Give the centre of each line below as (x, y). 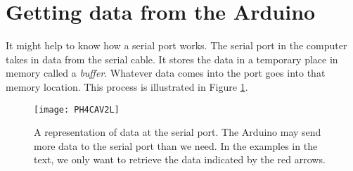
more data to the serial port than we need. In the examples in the (176, 145)
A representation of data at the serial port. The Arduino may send (178, 132)
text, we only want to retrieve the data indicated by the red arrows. (180, 159)
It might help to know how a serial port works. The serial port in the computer (176, 45)
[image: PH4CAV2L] (77, 109)
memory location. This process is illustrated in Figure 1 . (127, 86)
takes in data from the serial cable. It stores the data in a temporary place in (172, 59)
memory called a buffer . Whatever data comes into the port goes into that (166, 73)
